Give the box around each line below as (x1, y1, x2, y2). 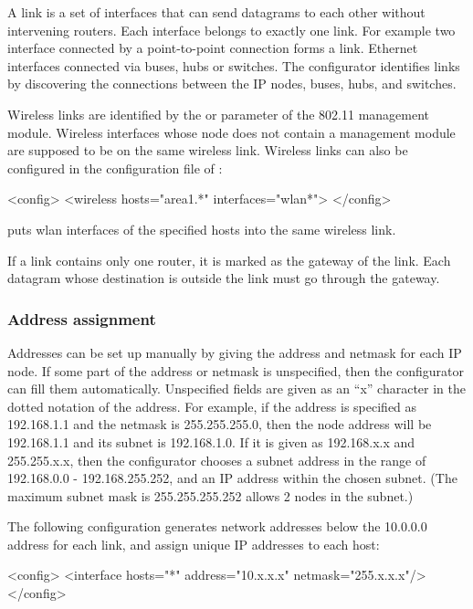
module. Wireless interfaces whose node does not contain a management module (7, 122, 456, 142)
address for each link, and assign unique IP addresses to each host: (7, 534, 380, 553)
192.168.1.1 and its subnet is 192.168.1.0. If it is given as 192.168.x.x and (7, 432, 415, 451)
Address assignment (7, 307, 156, 330)
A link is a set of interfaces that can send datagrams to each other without (7, 3, 426, 21)
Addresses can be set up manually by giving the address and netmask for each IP (7, 342, 462, 362)
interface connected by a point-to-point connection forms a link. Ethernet (7, 38, 418, 58)
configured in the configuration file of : (7, 158, 223, 177)
